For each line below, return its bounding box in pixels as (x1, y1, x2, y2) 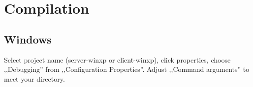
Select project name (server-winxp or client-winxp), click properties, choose (4, 54, 231, 65)
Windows (4, 31, 52, 46)
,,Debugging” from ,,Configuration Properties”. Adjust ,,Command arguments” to (4, 64, 250, 74)
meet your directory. (4, 73, 65, 84)
